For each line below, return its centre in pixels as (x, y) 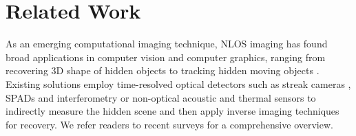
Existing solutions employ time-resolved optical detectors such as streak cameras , (178, 83)
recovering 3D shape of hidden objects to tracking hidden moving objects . (163, 70)
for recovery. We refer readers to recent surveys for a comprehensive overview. (169, 124)
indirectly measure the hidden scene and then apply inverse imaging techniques (172, 111)
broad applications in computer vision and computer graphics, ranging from (166, 57)
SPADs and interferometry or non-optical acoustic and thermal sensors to (161, 97)
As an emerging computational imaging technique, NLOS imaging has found (167, 44)
